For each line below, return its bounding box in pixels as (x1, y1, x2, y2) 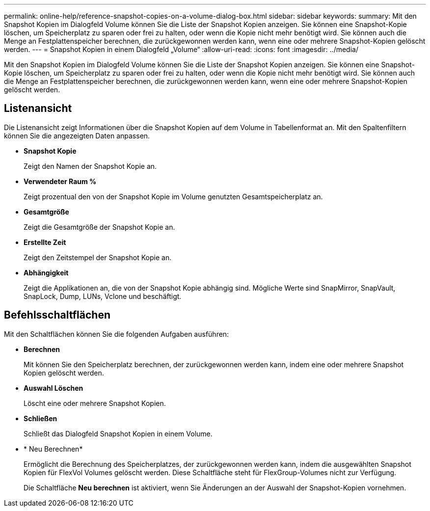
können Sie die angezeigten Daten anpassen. (4, 131, 150, 140)
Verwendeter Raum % (24, 177, 97, 186)
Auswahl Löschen (24, 383, 83, 392)
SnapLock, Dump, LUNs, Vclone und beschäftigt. (24, 292, 182, 300)
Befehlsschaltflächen (4, 309, 110, 322)
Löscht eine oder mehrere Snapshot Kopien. (24, 399, 166, 407)
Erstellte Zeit (24, 238, 66, 246)
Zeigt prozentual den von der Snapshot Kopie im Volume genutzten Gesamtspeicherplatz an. (24, 192, 323, 201)
